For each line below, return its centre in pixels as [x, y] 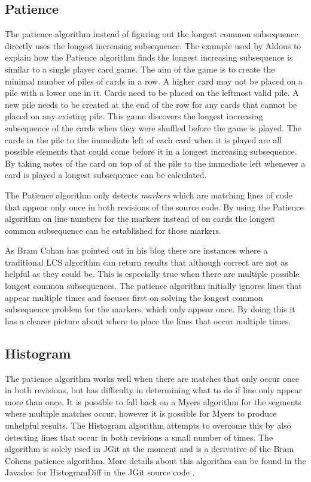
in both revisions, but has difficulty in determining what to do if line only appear [154, 390]
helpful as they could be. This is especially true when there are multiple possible [152, 274]
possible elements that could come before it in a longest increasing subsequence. [151, 151]
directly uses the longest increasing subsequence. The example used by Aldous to [153, 45]
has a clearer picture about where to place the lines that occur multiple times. [148, 320]
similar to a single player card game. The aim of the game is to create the [140, 69]
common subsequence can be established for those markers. [113, 230]
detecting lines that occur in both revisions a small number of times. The [139, 437]
